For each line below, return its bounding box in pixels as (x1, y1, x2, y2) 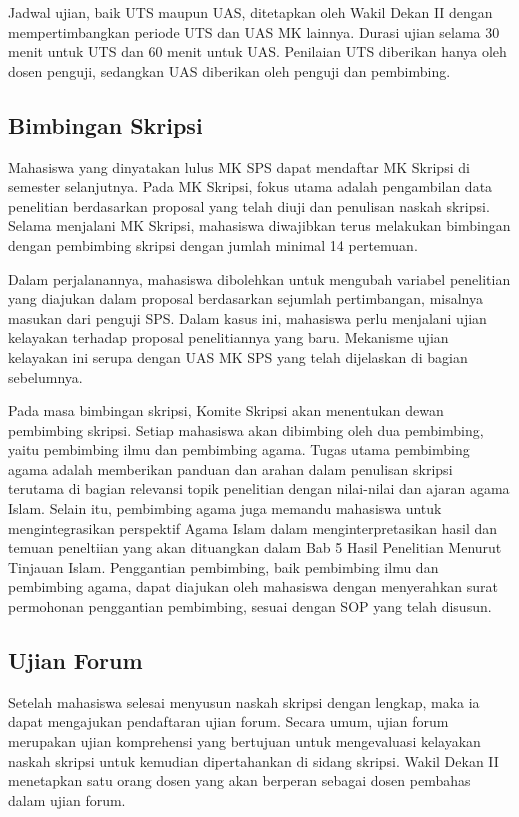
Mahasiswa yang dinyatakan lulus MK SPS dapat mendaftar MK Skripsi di (8, 156, 470, 177)
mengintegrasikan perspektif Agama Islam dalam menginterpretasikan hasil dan (8, 517, 498, 538)
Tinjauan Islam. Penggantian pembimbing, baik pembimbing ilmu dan (8, 556, 439, 577)
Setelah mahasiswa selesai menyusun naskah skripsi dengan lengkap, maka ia (8, 691, 480, 712)
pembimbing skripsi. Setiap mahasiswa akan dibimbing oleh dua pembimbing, (8, 419, 484, 440)
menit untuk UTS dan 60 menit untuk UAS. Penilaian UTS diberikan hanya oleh (8, 41, 507, 62)
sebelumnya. (8, 366, 83, 387)
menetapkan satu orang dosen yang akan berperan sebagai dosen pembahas (8, 770, 471, 791)
